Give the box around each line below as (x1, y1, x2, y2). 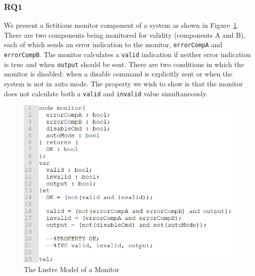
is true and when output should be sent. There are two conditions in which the (4, 59, 244, 69)
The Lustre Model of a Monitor (24, 264, 119, 275)
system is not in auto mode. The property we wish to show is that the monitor (4, 78, 243, 88)
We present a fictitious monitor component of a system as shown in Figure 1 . (4, 20, 239, 30)
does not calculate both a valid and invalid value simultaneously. (4, 88, 208, 98)
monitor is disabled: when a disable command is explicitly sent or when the (4, 69, 233, 79)
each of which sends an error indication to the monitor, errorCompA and (4, 39, 222, 50)
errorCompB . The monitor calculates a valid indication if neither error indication (4, 49, 251, 60)
